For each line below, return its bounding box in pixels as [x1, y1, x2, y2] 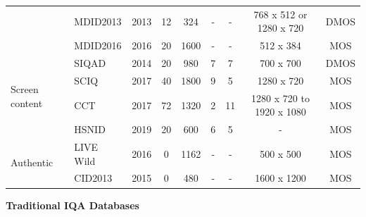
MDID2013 [74, 13, 122, 28]
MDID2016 [74, 38, 122, 53]
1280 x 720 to [251, 90, 310, 105]
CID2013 [74, 170, 113, 185]
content [11, 95, 43, 110]
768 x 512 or [253, 6, 308, 21]
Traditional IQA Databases [6, 197, 139, 212]
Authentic [11, 155, 53, 170]
